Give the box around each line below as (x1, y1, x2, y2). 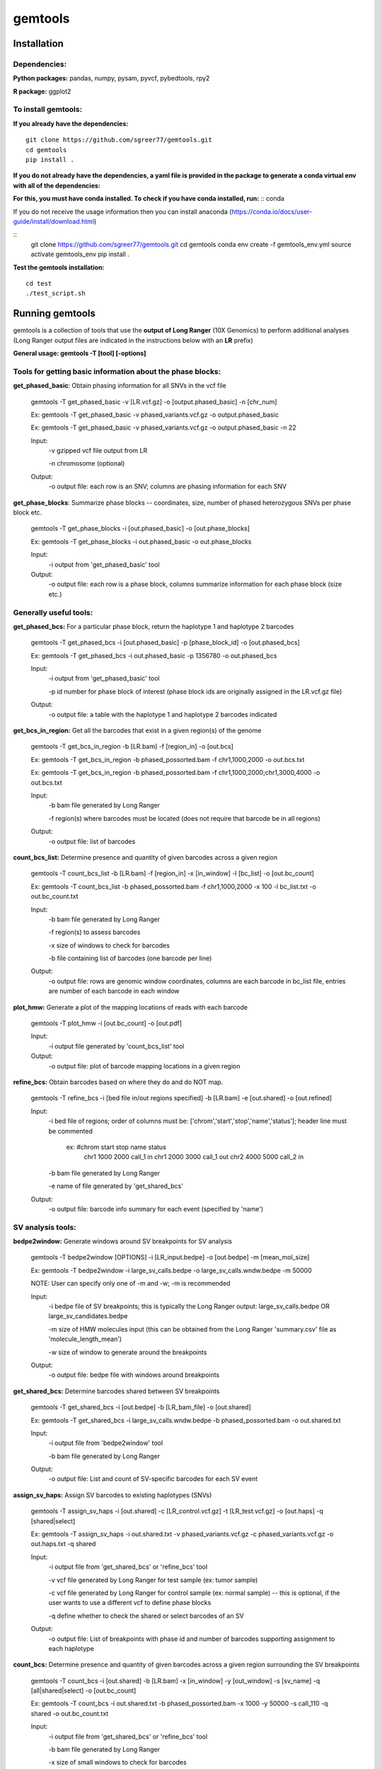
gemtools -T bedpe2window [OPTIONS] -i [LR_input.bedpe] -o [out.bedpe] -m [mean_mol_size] (30, 1253, 310, 1262)
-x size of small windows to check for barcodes (48, 1758, 187, 1767)
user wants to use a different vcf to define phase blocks (48, 1598, 212, 1607)
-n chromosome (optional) (48, 459, 125, 468)
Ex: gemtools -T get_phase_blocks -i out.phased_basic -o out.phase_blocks (30, 537, 252, 546)
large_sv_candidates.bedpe (48, 1312, 128, 1320)
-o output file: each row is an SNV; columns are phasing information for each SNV (48, 482, 286, 491)
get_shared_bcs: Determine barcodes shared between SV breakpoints (13, 1387, 220, 1395)
